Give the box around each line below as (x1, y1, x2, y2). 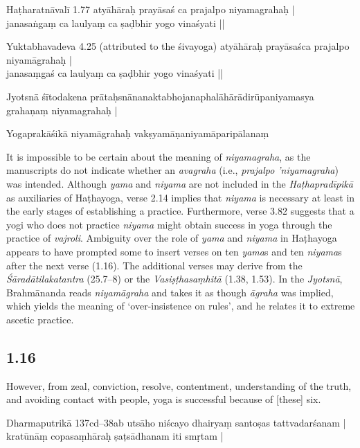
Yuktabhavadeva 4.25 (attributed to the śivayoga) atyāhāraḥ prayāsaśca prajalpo (6, 39, 350, 53)
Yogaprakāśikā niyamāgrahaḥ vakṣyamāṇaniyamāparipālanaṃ (6, 126, 269, 141)
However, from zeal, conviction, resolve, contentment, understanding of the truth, (6, 378, 352, 393)
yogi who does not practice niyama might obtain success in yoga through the (6, 217, 332, 231)
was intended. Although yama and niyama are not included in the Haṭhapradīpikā (6, 176, 353, 190)
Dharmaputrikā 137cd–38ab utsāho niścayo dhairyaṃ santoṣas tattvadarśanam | (6, 415, 346, 429)
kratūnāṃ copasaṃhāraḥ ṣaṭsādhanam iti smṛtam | (6, 429, 224, 443)
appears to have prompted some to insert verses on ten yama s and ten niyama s (6, 244, 342, 258)
